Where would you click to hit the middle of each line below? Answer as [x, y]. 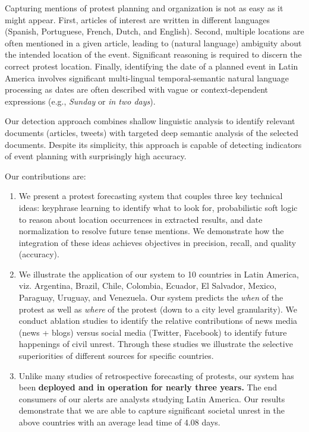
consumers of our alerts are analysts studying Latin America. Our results [152, 398]
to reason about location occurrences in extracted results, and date [141, 219]
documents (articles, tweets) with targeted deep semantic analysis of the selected [152, 132]
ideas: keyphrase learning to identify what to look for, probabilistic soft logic [158, 207]
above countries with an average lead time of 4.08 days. [119, 422]
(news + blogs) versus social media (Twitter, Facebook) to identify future [153, 332]
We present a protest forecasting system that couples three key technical [151, 196]
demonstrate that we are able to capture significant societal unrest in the [152, 410]
